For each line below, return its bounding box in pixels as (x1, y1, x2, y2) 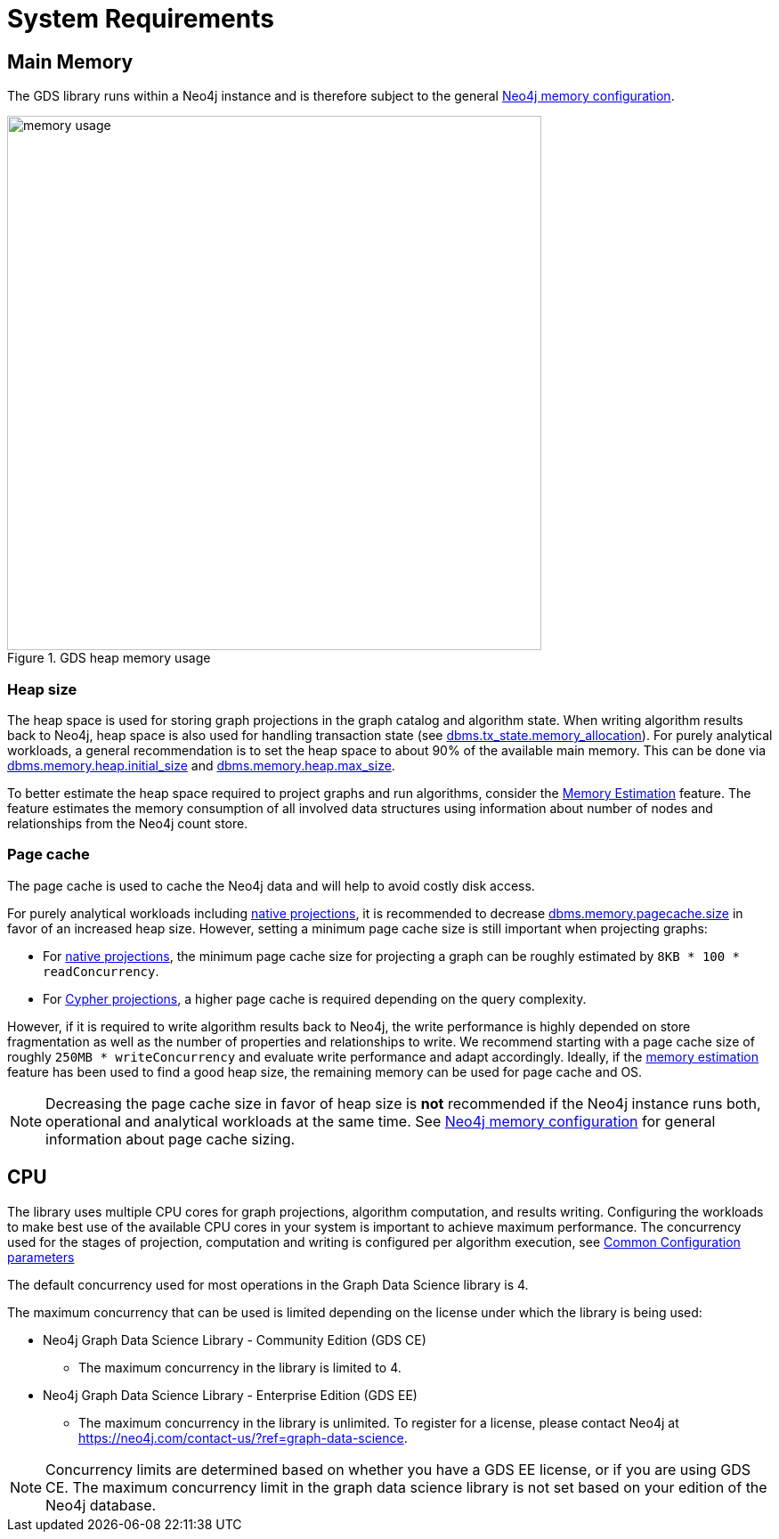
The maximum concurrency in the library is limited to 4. (78, 1359, 402, 1375)
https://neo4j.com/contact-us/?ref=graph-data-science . (78, 1429, 408, 1445)
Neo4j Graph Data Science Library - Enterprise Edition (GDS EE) (43, 1387, 418, 1403)
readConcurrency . (43, 963, 159, 979)
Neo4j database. (45, 1495, 157, 1514)
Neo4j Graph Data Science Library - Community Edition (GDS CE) (43, 1331, 426, 1348)
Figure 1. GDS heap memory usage (7, 650, 211, 666)
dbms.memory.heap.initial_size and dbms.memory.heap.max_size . (7, 757, 395, 773)
